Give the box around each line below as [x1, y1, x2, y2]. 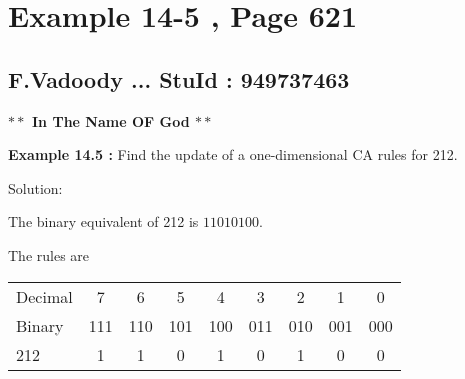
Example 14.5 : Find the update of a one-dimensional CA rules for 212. [8, 144, 458, 165]
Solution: [8, 177, 63, 198]
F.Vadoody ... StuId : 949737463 [8, 63, 350, 94]
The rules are [8, 244, 90, 265]
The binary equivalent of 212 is [8, 211, 199, 232]
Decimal [16, 284, 73, 308]
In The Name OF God [32, 110, 190, 131]
